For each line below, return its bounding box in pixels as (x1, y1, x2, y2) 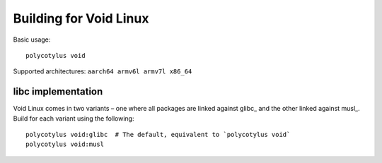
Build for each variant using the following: (13, 114, 134, 123)
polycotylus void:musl (25, 140, 105, 148)
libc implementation (13, 85, 103, 98)
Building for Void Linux (13, 11, 149, 26)
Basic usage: (13, 35, 51, 44)
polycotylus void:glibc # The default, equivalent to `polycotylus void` (25, 131, 291, 139)
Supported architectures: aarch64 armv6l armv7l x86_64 (13, 67, 192, 76)
